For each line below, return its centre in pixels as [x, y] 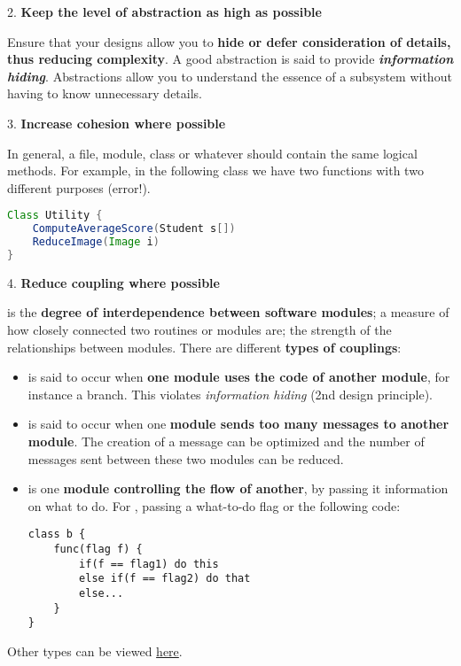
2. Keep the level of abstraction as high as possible [164, 12]
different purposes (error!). [79, 187]
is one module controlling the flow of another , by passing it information [238, 488]
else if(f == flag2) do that [165, 579]
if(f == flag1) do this [149, 564]
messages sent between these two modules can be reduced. [186, 458]
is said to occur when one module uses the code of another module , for [239, 377]
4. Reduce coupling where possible [113, 282]
